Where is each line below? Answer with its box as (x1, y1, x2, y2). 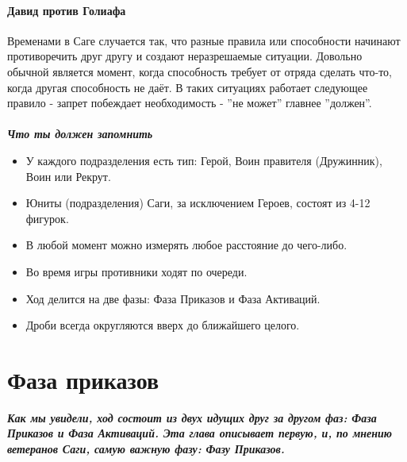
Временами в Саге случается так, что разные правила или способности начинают (7, 32, 401, 48)
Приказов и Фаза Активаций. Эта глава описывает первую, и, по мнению (7, 425, 392, 441)
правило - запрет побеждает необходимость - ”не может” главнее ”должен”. (7, 94, 372, 111)
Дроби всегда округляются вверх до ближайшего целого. (25, 317, 300, 333)
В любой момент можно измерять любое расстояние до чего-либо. (25, 237, 347, 253)
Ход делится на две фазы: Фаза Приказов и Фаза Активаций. (25, 290, 321, 306)
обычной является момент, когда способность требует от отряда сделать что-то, (7, 63, 392, 79)
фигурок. (25, 210, 69, 226)
